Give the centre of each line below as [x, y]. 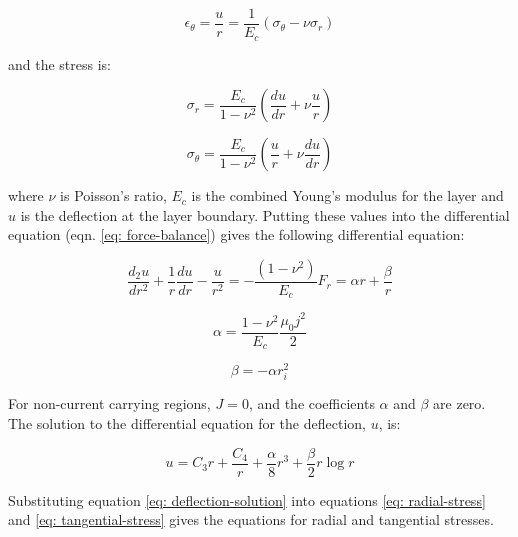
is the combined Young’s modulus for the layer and [347, 195]
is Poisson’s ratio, [113, 195]
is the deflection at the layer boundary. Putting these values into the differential [265, 214]
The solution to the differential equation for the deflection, [187, 422]
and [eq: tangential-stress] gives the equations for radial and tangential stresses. [251, 519]
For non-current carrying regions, [109, 403]
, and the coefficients [311, 403]
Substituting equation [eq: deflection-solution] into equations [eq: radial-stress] [247, 499]
